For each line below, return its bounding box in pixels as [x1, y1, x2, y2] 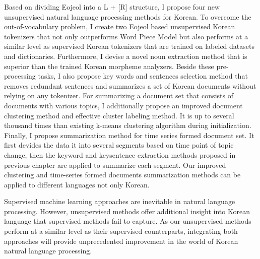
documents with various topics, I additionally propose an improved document [4, 100, 243, 110]
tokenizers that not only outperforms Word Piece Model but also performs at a [4, 31, 248, 41]
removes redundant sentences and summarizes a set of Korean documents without [4, 80, 256, 91]
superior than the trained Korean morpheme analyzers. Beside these [4, 60, 214, 71]
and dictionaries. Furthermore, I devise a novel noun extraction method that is [4, 50, 247, 61]
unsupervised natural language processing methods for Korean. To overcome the [4, 11, 251, 22]
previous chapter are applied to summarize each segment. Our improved [4, 159, 226, 170]
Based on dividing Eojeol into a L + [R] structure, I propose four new [4, 2, 220, 12]
